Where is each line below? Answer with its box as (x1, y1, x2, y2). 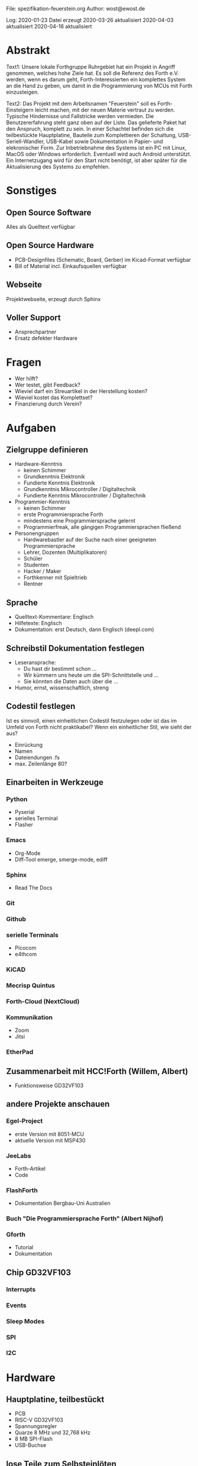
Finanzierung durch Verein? (14, 400, 82, 407)
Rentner (23, 580, 43, 587)
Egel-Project (6, 1117, 43, 1125)
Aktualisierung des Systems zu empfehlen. (6, 163, 111, 170)
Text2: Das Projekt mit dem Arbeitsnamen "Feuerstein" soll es (6, 100, 157, 107)
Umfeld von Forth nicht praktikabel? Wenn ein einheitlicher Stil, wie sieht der (6, 723, 192, 730)
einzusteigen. (6, 88, 40, 96)
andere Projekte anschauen (6, 1099, 110, 1109)
